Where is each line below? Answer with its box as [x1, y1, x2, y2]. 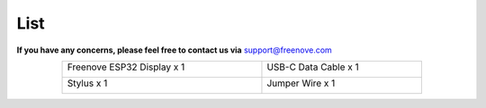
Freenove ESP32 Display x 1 [67, 61, 185, 73]
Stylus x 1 [67, 77, 108, 89]
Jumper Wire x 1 [266, 77, 336, 89]
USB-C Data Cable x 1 [266, 61, 359, 73]
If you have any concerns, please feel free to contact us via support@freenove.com [16, 45, 332, 55]
